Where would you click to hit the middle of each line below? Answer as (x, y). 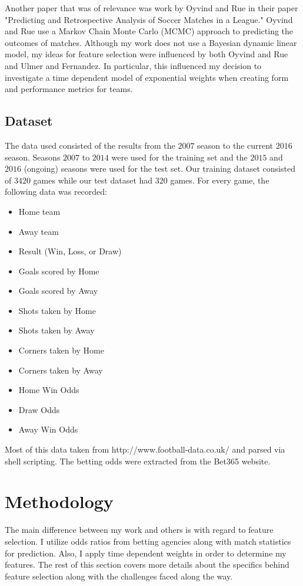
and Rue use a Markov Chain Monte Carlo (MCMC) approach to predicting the (149, 31)
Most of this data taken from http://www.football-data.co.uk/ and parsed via (145, 449)
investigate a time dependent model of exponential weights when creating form (147, 77)
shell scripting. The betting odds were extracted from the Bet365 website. (138, 461)
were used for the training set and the (179, 157)
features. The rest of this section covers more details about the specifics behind (147, 564)
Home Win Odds (49, 390)
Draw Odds (39, 409)
